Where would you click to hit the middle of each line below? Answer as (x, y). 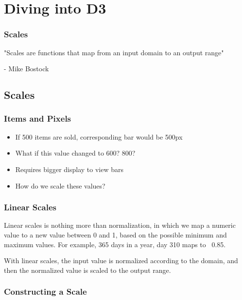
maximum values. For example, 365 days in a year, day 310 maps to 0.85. (115, 244)
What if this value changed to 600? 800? (75, 153)
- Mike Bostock (26, 69)
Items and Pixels (38, 118)
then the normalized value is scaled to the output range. (87, 270)
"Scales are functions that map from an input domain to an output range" (114, 52)
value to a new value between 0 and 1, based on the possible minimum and (115, 234)
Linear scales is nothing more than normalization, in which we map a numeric (120, 225)
